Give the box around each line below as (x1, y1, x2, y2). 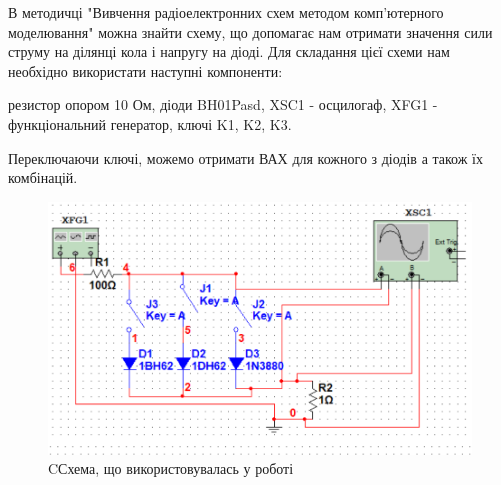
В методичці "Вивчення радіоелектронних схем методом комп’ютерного (8, 2, 444, 22)
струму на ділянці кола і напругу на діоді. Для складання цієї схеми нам (8, 41, 450, 62)
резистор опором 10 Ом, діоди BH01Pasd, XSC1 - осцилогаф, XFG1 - (8, 94, 438, 115)
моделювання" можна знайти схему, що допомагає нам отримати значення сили (8, 21, 493, 42)
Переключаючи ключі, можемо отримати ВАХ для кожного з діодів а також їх (8, 147, 483, 168)
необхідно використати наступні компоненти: (8, 60, 283, 81)
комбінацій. (8, 167, 78, 188)
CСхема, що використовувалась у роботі (48, 458, 294, 479)
